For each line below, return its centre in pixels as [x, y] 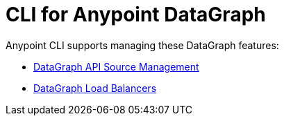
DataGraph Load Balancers [95, 88]
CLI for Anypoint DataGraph [136, 15]
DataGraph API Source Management [116, 66]
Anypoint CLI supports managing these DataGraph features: [142, 45]
